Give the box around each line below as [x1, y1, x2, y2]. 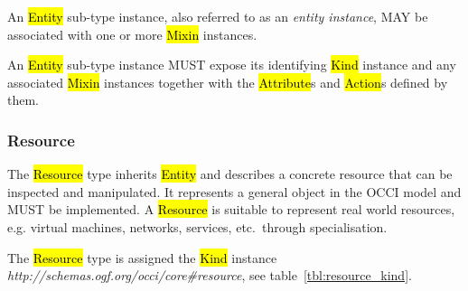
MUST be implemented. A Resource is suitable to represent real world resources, [7, 200, 455, 219]
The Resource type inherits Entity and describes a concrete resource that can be [7, 164, 453, 183]
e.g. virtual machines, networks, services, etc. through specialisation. [7, 217, 388, 236]
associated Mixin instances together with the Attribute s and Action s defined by [7, 72, 448, 91]
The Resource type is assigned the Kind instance [7, 248, 277, 267]
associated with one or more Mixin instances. [7, 24, 257, 43]
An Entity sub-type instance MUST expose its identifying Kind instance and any [7, 55, 456, 74]
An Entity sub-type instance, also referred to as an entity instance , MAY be [7, 7, 428, 25]
